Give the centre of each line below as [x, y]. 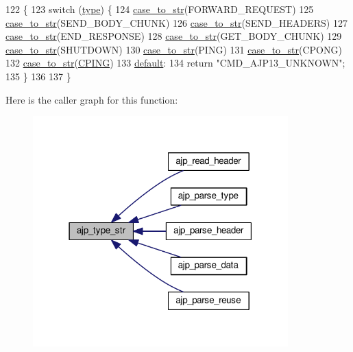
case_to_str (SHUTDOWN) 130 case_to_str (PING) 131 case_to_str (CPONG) [174, 49]
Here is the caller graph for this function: [92, 99]
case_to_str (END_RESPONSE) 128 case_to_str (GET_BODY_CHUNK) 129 [174, 36]
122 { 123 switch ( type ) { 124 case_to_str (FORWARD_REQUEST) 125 [160, 9]
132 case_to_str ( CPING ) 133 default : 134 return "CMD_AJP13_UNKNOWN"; [175, 63]
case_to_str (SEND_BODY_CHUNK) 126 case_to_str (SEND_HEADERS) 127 [176, 22]
